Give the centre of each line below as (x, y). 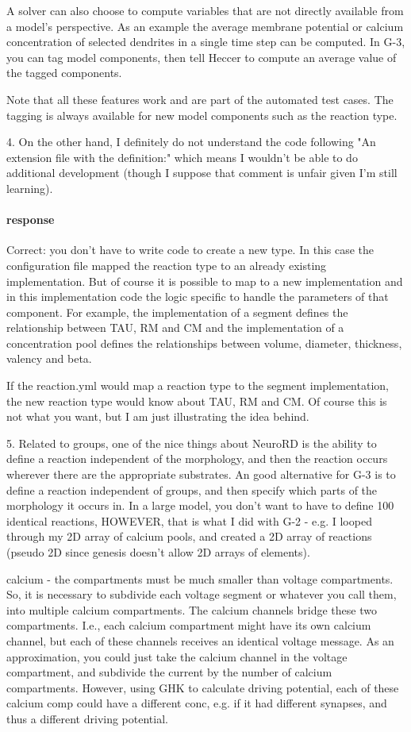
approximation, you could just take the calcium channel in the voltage (177, 656)
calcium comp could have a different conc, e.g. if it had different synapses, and (197, 703)
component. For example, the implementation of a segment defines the (177, 312)
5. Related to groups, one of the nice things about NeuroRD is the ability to (192, 443)
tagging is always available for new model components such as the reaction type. (202, 115)
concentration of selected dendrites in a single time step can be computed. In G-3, (206, 42)
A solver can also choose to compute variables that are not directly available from (205, 10)
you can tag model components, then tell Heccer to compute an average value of (202, 57)
